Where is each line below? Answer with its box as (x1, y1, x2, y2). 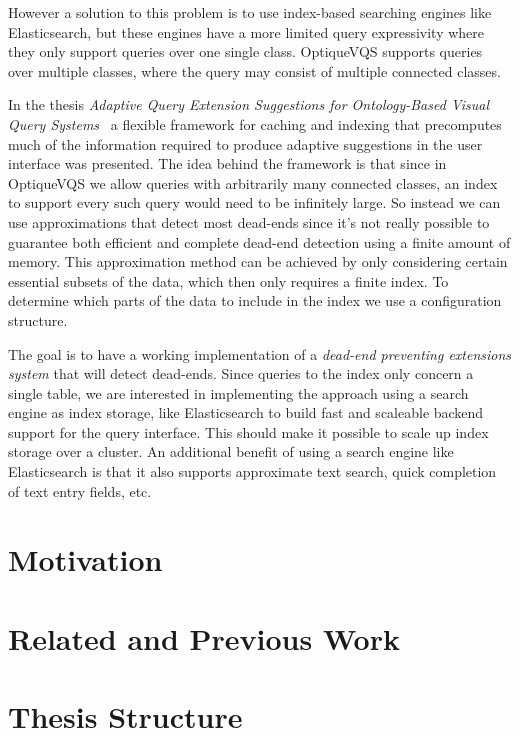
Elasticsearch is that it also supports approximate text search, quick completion (8, 461, 497, 482)
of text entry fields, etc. (8, 480, 152, 501)
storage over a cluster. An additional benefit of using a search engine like (8, 441, 454, 462)
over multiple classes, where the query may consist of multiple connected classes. (8, 60, 501, 81)
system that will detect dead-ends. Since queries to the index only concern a (8, 363, 474, 384)
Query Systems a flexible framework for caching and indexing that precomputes (8, 113, 502, 134)
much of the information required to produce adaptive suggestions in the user (8, 133, 483, 154)
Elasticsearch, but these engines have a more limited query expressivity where (8, 21, 485, 42)
